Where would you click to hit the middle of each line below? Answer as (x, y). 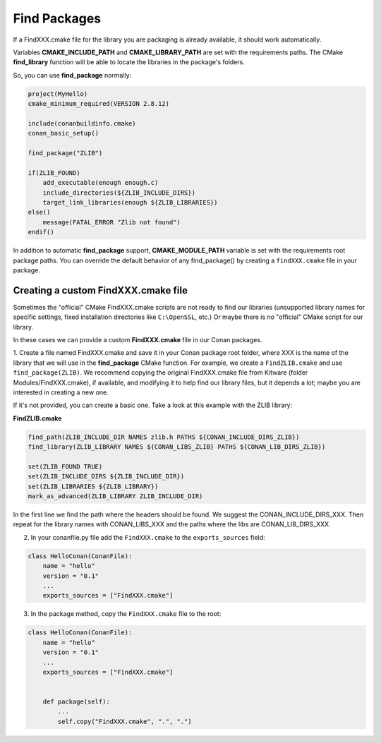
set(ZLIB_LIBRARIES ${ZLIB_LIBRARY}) (93, 486)
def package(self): (77, 702)
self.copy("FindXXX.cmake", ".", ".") (125, 721)
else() (39, 212)
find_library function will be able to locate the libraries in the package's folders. (129, 62)
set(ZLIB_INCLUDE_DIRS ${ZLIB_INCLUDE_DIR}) (106, 477)
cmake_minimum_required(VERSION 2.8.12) (98, 104)
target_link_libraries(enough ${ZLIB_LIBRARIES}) (130, 202)
